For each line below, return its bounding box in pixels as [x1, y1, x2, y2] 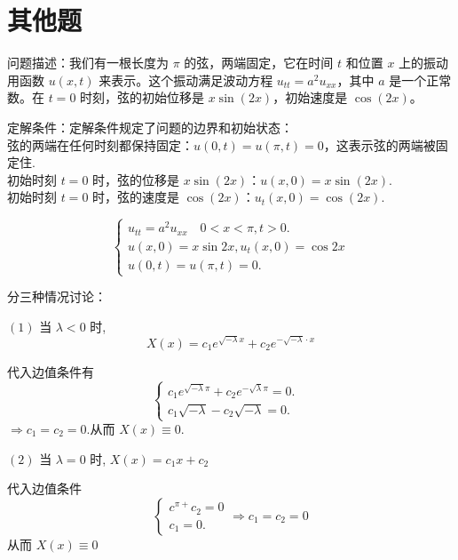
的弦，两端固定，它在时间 [184, 53, 334, 72]
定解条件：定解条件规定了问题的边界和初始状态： [7, 117, 293, 136]
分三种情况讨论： [7, 287, 107, 305]
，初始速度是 [272, 88, 348, 107]
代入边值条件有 [7, 362, 94, 380]
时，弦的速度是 [92, 188, 180, 206]
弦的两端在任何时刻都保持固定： [7, 135, 193, 154]
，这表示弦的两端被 [323, 135, 436, 154]
